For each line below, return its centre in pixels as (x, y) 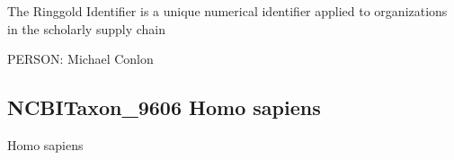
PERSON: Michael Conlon (80, 59)
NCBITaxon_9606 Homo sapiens (164, 107)
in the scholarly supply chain (86, 28)
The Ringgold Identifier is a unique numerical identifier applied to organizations (227, 11)
